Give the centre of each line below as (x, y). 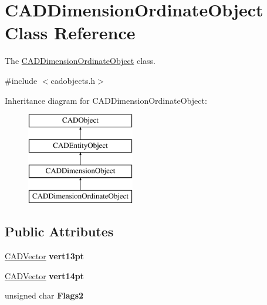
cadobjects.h (73, 80)
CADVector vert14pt (44, 275)
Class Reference (70, 33)
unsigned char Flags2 (44, 295)
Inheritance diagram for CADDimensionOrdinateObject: (106, 100)
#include (21, 80)
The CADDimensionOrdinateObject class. (80, 61)
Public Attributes (59, 231)
